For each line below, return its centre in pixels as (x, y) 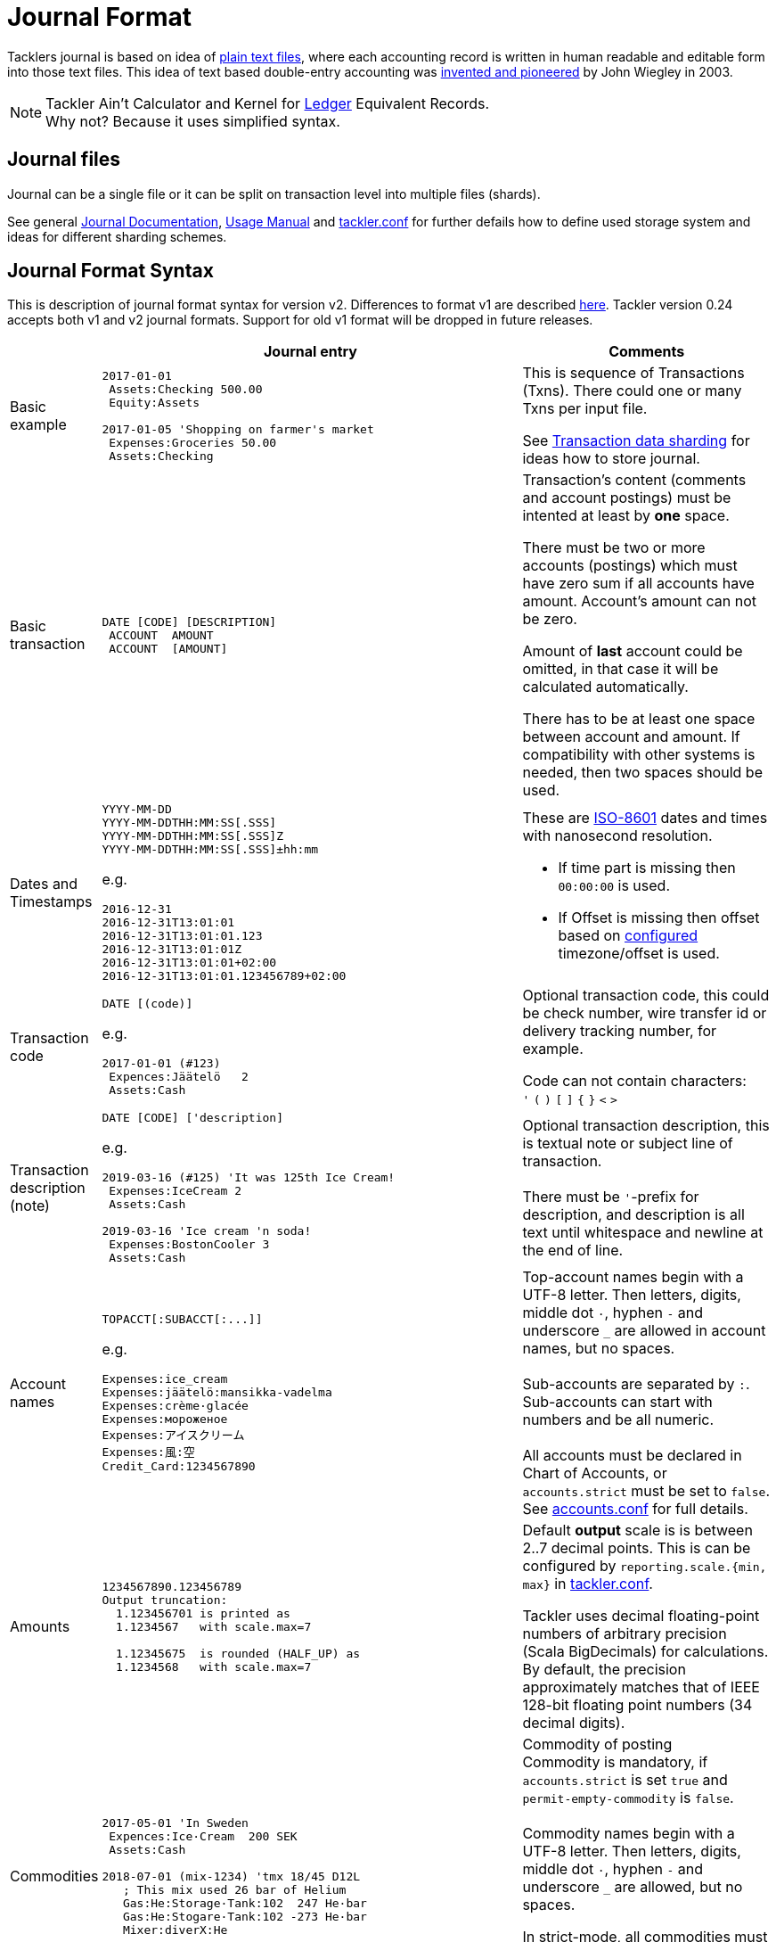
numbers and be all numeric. (618, 1420)
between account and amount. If (631, 737)
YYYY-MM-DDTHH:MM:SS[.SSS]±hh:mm (210, 850)
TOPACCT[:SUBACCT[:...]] (182, 1320)
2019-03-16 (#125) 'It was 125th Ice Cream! (249, 1178)
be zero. (550, 619)
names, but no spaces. (599, 1349)
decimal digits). (574, 1723)
